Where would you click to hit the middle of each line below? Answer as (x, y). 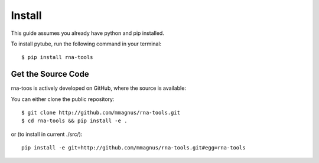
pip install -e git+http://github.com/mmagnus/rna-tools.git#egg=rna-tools (134, 148)
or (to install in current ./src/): (47, 134)
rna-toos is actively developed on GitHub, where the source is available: (98, 88)
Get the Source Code (50, 74)
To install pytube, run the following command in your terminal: (86, 44)
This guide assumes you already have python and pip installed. (88, 33)
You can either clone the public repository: (63, 99)
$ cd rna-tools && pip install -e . (74, 121)
